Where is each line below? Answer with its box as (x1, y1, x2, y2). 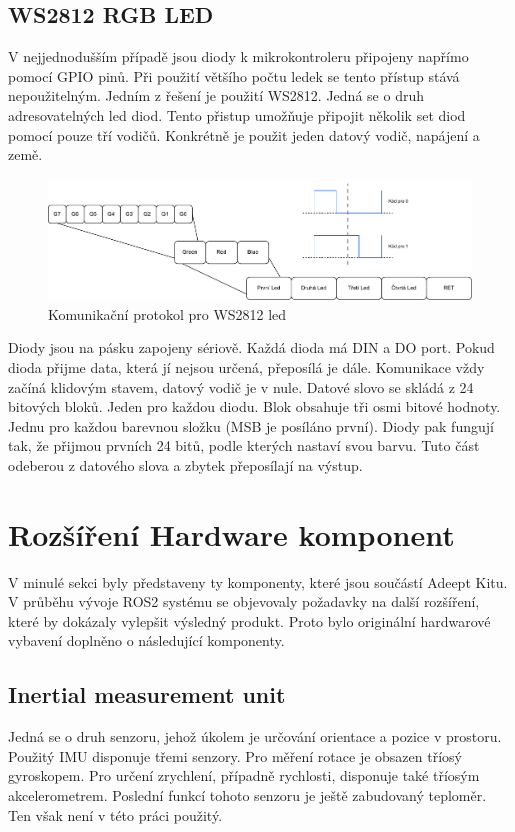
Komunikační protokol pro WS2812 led (48, 303, 287, 324)
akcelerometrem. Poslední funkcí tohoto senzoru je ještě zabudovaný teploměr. (8, 785, 487, 806)
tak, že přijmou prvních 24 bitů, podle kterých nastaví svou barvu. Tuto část (8, 435, 480, 456)
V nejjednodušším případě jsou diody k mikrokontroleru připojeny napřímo (8, 46, 469, 67)
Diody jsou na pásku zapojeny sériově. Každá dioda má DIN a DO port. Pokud (8, 337, 495, 358)
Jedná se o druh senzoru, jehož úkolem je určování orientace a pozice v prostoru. (8, 726, 502, 747)
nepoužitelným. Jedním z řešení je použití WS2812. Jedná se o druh (8, 85, 424, 106)
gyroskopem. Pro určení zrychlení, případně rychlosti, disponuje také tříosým (8, 765, 480, 786)
